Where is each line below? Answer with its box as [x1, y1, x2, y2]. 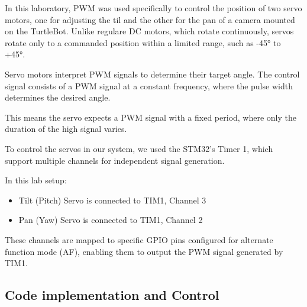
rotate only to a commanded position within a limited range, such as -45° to [5, 36, 281, 49]
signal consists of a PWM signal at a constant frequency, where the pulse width [5, 79, 293, 92]
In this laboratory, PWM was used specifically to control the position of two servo [5, 2, 302, 14]
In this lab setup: [5, 174, 67, 186]
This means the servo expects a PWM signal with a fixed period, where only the [5, 111, 297, 123]
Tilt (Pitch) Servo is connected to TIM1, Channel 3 [18, 193, 206, 206]
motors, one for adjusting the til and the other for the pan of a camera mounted [5, 13, 295, 25]
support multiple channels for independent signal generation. [5, 154, 225, 166]
